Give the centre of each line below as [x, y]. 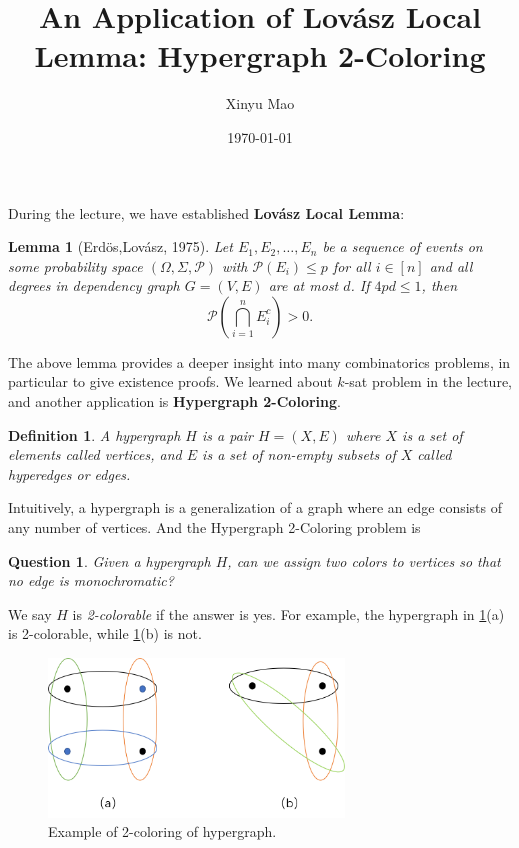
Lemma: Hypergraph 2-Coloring [260, 55]
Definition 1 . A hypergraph [94, 434]
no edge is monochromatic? [91, 580]
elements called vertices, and [95, 454]
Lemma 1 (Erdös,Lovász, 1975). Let [120, 246]
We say [30, 613]
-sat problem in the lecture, [428, 381]
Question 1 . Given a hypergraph [109, 560]
